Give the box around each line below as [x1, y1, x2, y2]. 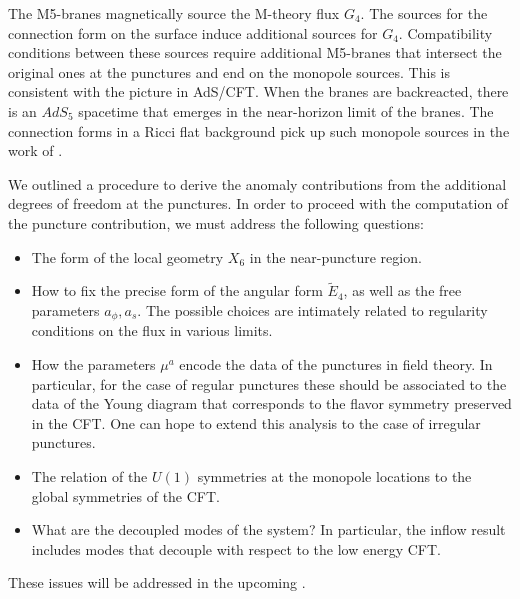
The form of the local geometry [31, 246, 224, 267]
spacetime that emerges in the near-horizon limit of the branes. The [78, 100, 494, 121]
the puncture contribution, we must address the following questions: [8, 212, 424, 233]
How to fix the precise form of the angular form [31, 280, 323, 301]
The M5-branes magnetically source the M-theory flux [8, 3, 340, 23]
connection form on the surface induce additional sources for [8, 22, 378, 43]
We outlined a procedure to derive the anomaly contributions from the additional [8, 173, 507, 194]
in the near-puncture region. [249, 246, 422, 267]
